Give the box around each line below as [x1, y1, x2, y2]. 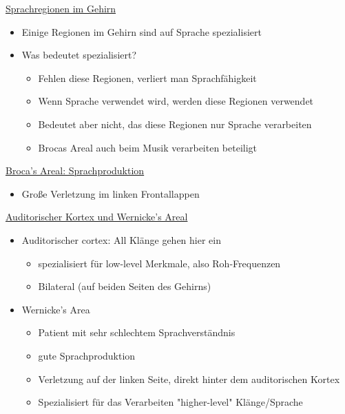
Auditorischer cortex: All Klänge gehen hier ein [21, 232, 221, 247]
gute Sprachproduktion [38, 348, 136, 362]
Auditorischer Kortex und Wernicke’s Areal [6, 209, 188, 224]
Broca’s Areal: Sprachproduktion [6, 163, 145, 178]
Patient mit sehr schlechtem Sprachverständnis [38, 325, 236, 340]
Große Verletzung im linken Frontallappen [21, 186, 200, 200]
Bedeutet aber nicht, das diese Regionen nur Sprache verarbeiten [38, 116, 312, 131]
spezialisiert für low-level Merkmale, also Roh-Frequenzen [38, 256, 281, 270]
